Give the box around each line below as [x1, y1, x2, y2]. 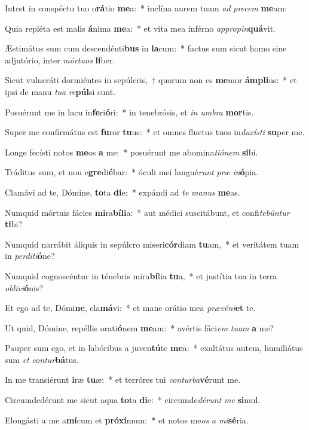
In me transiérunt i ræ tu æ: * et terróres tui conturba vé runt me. [5, 373, 241, 386]
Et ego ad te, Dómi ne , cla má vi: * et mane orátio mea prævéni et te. [5, 301, 256, 314]
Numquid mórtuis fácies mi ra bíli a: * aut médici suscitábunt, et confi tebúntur [5, 206, 290, 218]
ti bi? [5, 218, 23, 230]
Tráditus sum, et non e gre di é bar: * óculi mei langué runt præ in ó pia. [5, 166, 259, 178]
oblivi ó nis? [5, 281, 44, 294]
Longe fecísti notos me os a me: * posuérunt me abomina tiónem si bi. [5, 145, 258, 158]
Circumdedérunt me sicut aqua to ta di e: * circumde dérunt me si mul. [5, 394, 261, 406]
